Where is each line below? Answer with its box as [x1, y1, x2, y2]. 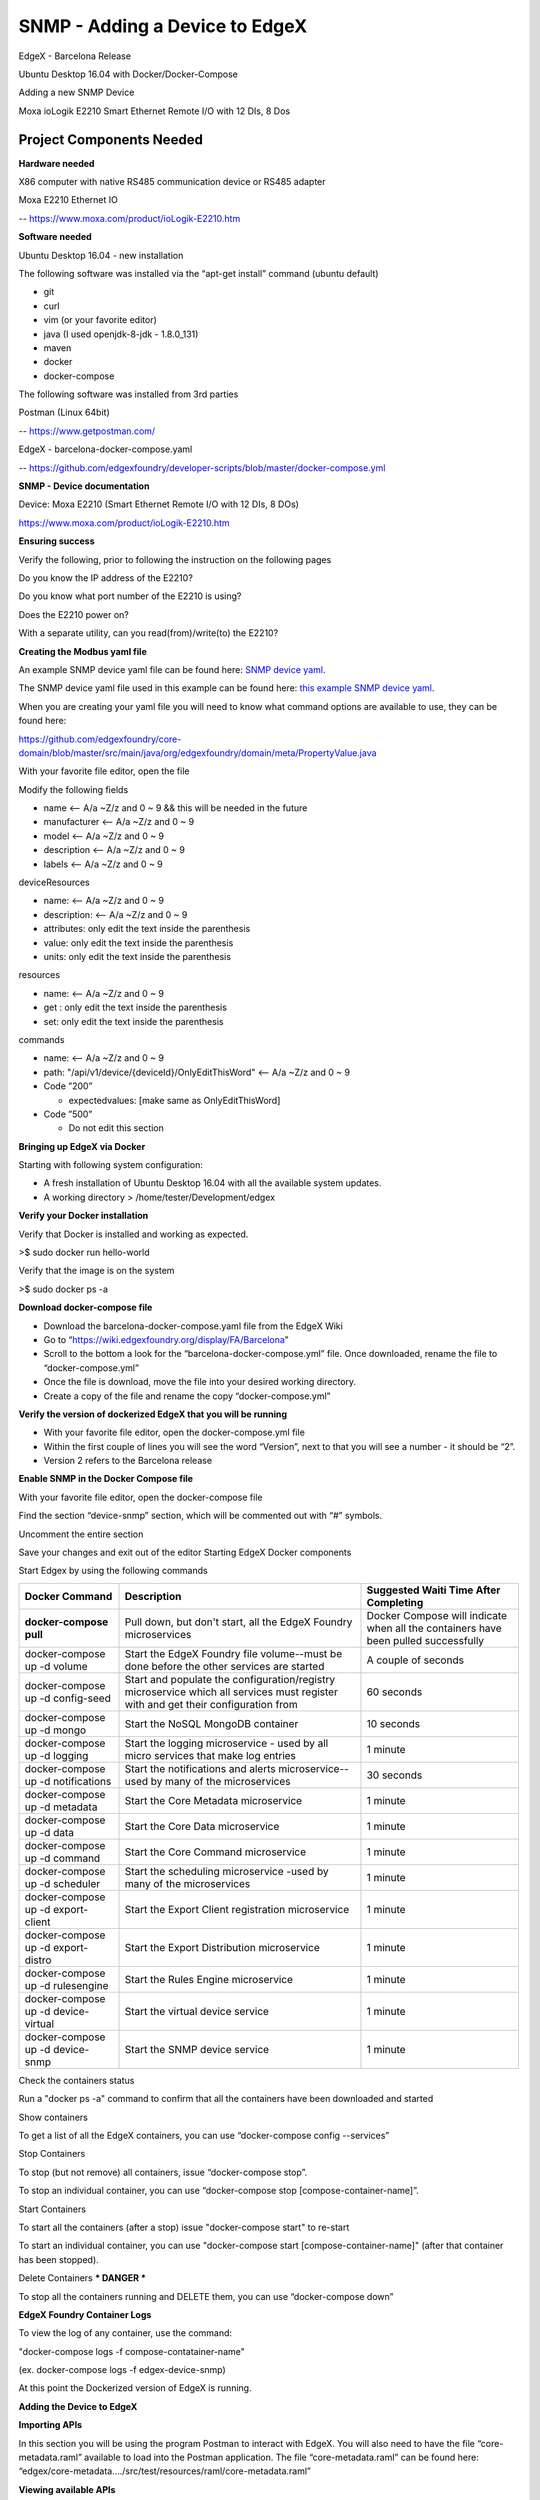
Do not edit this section [68, 1122, 165, 1134]
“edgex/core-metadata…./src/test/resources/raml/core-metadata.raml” [18, 2465, 312, 2477]
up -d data [24, 1825, 75, 1839]
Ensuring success [18, 535, 95, 547]
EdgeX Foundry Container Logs [18, 2308, 152, 2320]
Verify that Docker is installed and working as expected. [18, 1228, 249, 1240]
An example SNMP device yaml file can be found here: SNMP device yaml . [18, 663, 326, 675]
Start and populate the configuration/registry [124, 1672, 335, 1686]
